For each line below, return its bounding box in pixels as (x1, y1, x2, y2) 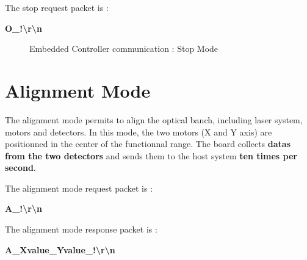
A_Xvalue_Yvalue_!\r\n (5, 243, 115, 256)
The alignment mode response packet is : (5, 223, 157, 236)
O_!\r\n (5, 21, 42, 34)
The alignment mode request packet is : (5, 181, 153, 194)
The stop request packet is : (5, 1, 109, 13)
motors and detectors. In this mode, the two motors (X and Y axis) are (5, 125, 272, 138)
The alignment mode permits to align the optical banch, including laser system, (5, 113, 303, 126)
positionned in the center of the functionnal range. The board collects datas (5, 137, 291, 150)
